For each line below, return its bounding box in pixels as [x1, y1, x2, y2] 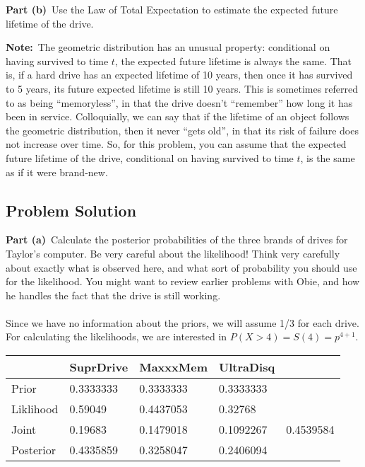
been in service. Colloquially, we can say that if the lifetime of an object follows [6, 109, 349, 124]
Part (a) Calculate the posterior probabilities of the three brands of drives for [6, 232, 348, 247]
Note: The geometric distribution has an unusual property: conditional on [6, 40, 330, 54]
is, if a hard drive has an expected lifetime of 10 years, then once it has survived [6, 67, 353, 82]
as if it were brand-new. [6, 164, 108, 179]
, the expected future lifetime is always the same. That [114, 53, 352, 68]
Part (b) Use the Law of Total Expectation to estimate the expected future [6, 2, 338, 16]
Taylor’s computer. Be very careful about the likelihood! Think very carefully [6, 246, 340, 260]
